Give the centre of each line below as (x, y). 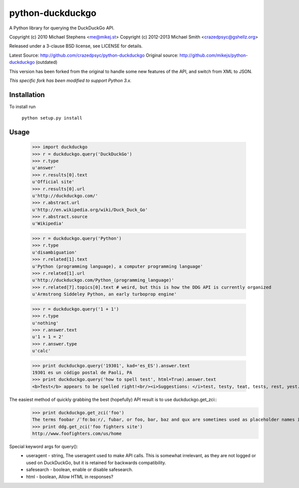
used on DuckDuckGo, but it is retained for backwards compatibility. (96, 463)
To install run (22, 107)
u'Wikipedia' (48, 224)
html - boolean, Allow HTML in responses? (70, 477)
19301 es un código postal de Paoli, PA (82, 373)
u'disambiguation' (55, 252)
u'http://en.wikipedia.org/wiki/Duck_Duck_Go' (90, 210)
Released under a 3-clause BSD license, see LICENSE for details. (76, 46)
